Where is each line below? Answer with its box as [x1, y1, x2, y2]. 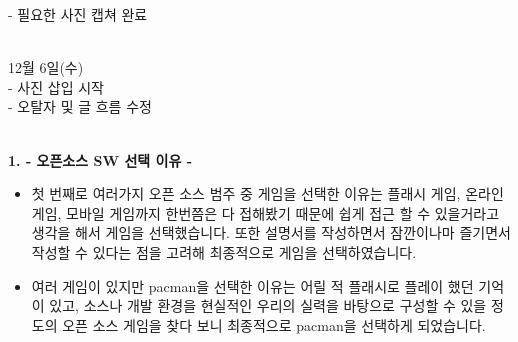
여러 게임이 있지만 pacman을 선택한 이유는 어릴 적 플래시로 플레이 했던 [31, 275, 474, 296]
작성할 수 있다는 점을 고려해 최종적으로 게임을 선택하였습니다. [31, 241, 417, 262]
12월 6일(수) [8, 57, 84, 78]
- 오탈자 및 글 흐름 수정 [8, 96, 152, 117]
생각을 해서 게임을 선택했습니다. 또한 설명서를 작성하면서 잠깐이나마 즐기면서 [31, 222, 511, 243]
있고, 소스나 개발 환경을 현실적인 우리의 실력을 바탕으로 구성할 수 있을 [49, 295, 487, 316]
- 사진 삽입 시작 [8, 76, 104, 97]
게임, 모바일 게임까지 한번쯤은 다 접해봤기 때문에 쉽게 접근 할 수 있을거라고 [31, 202, 500, 223]
